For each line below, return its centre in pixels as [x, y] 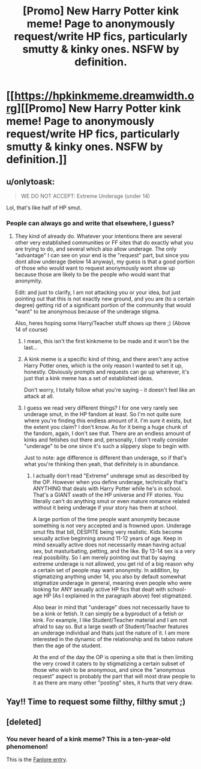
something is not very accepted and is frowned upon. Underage [112, 525]
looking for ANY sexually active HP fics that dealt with [99, 590]
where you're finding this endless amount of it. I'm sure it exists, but [108, 420]
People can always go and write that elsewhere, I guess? [90, 223]
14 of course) [31, 330]
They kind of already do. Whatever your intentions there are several [98, 236]
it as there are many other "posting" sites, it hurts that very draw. [113, 683]
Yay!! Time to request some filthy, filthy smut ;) [96, 702]
